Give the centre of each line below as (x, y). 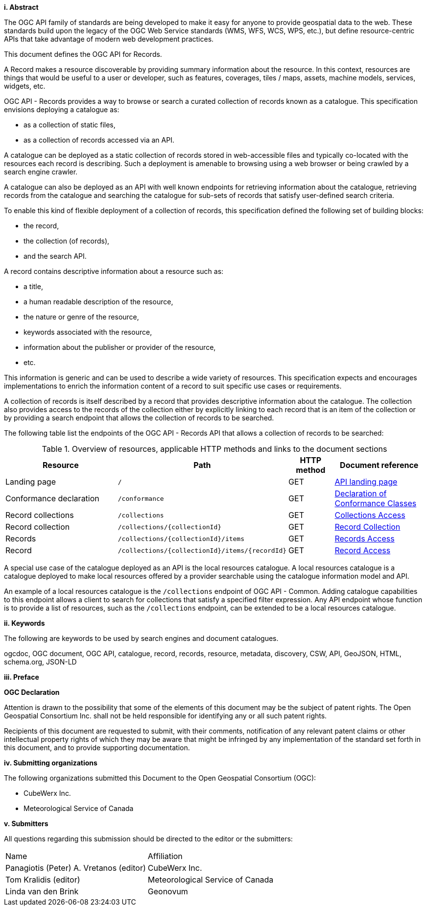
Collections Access (370, 515)
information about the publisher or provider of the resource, (120, 347)
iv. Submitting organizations (51, 763)
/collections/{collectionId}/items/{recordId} (202, 550)
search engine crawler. (41, 172)
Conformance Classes (376, 503)
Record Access (363, 550)
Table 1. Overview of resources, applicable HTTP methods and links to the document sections (214, 449)
